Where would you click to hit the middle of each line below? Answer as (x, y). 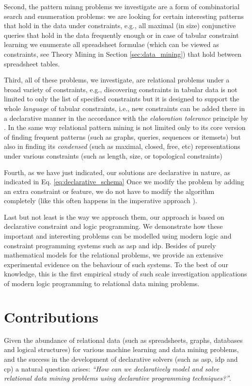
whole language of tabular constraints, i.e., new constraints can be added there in (125, 108)
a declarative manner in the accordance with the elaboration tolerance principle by (126, 118)
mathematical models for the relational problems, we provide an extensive (114, 255)
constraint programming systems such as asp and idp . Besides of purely (110, 245)
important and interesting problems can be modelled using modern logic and (118, 236)
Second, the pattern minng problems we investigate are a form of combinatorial (122, 6)
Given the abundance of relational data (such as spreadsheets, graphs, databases (123, 340)
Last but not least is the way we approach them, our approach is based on (114, 217)
